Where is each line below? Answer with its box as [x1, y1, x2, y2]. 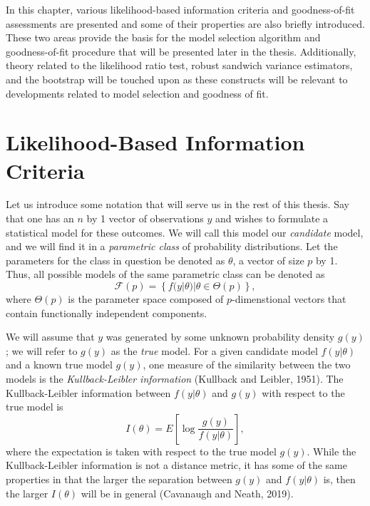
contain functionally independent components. [6, 305, 207, 320]
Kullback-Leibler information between [6, 385, 171, 400]
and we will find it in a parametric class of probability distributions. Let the [6, 239, 338, 254]
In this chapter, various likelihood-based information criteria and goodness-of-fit [6, 2, 355, 16]
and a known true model [6, 357, 113, 372]
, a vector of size [232, 252, 304, 267]
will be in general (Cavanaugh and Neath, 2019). [81, 485, 294, 500]
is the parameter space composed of [68, 291, 224, 306]
